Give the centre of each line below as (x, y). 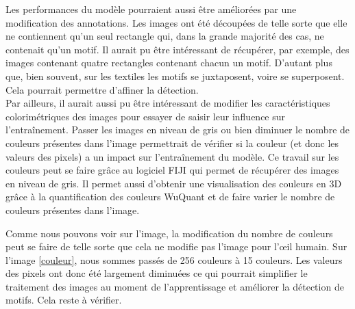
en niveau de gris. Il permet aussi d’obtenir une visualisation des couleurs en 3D (174, 183)
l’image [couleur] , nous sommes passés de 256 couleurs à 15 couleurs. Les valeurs (174, 259)
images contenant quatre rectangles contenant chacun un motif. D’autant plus (169, 63)
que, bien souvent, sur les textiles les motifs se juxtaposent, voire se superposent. (175, 76)
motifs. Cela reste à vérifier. (64, 300)
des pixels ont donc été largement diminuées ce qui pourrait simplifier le (157, 273)
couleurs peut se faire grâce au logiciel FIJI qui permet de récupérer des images (172, 170)
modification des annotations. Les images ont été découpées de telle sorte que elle (176, 22)
